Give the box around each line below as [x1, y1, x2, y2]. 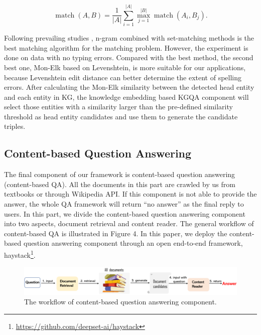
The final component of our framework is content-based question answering [4, 169, 235, 180]
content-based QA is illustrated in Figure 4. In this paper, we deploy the [4, 228, 227, 238]
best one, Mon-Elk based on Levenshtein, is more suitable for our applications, [4, 62, 246, 72]
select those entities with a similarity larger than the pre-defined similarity [4, 101, 233, 112]
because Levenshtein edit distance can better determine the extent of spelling [4, 72, 242, 82]
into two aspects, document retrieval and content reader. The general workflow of [4, 218, 254, 229]
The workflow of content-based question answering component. [24, 296, 217, 307]
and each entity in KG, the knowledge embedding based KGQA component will [4, 91, 249, 102]
